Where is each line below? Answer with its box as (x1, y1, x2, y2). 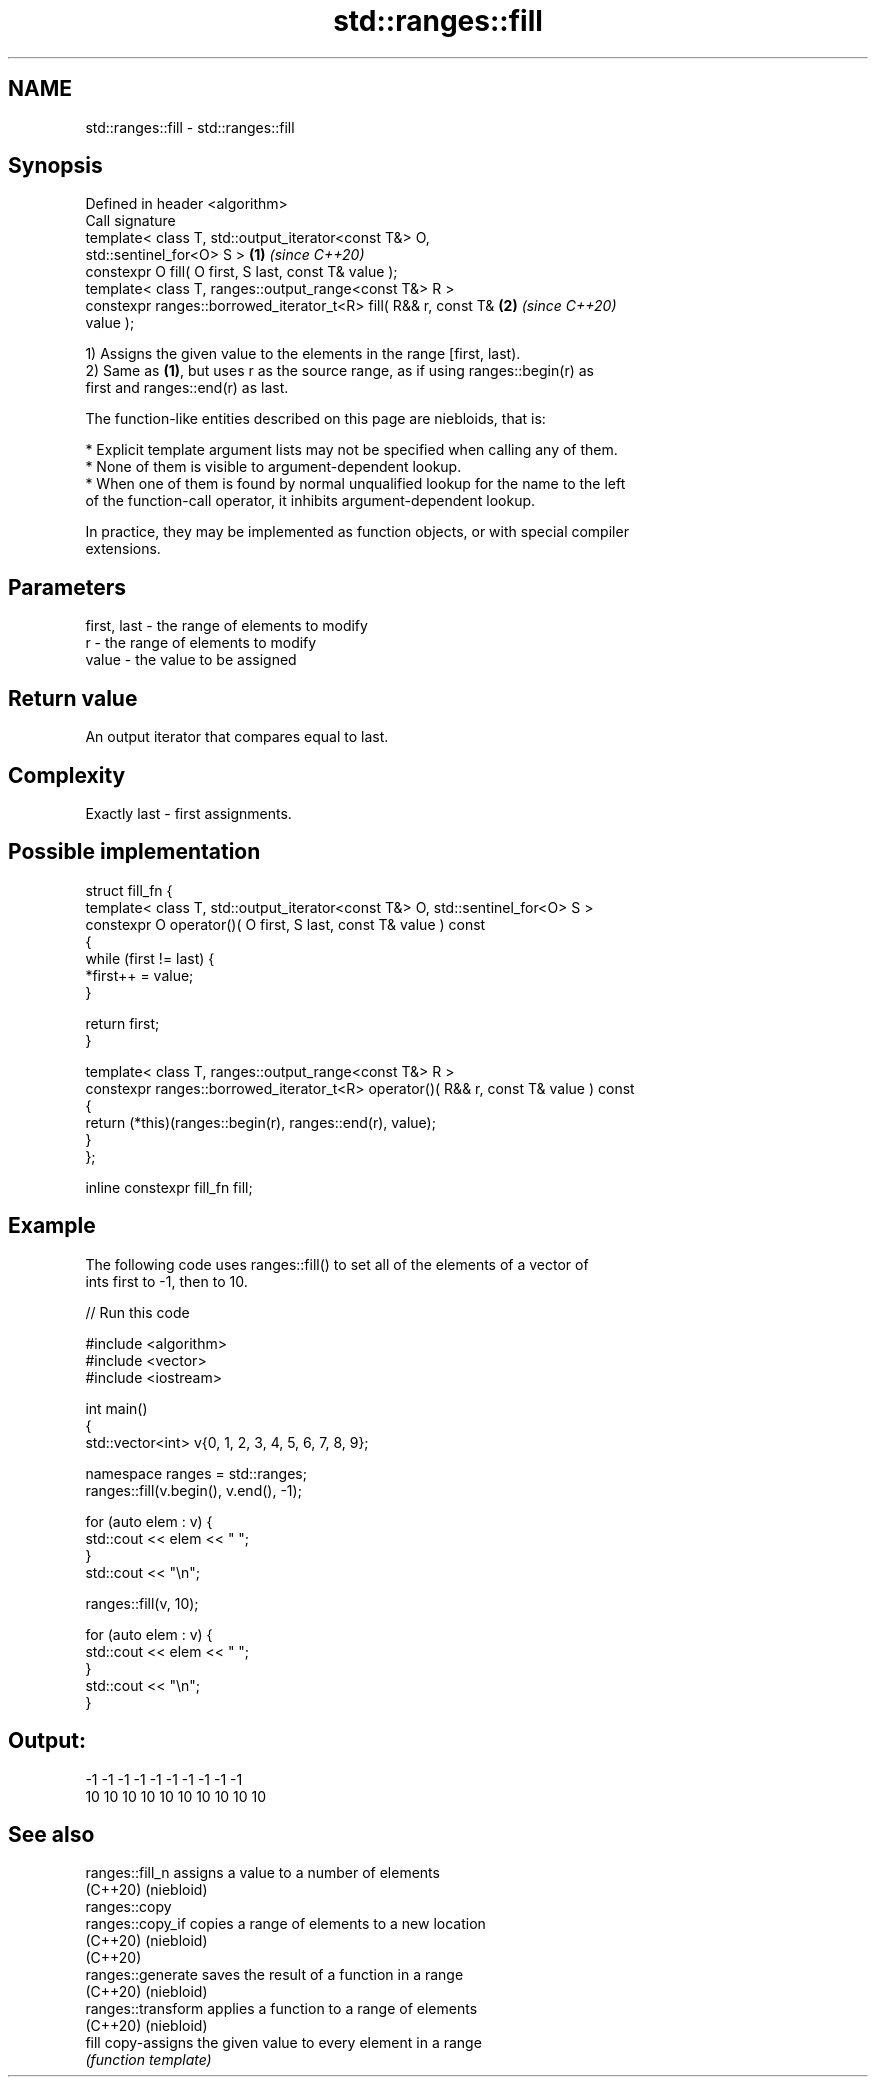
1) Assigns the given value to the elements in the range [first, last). (85, 345, 521, 363)
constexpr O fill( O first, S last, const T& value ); (85, 263, 398, 281)
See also (8, 1821, 95, 1847)
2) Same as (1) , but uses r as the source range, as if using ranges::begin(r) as (85, 362, 594, 380)
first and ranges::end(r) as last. (85, 379, 289, 397)
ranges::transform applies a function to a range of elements (85, 2000, 478, 2018)
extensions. (85, 540, 161, 558)
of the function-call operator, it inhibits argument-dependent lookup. (85, 492, 536, 510)
